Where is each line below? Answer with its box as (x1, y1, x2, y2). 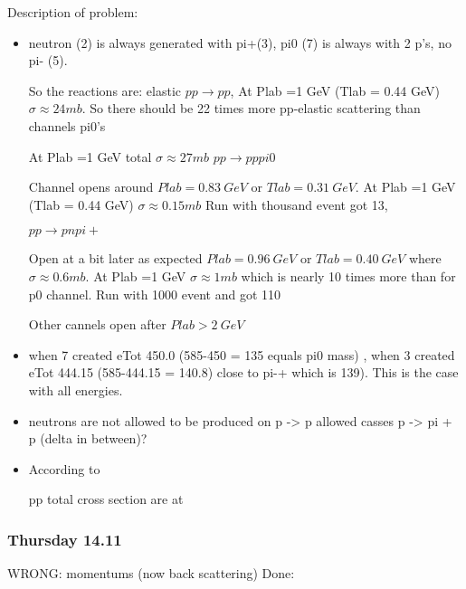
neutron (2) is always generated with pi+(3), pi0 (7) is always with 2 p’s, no (28, 33, 452, 52)
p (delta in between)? (28, 429, 147, 448)
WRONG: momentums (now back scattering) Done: (7, 564, 295, 583)
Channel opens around (28, 177, 154, 196)
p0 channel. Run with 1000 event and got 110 (28, 284, 281, 303)
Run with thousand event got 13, (204, 195, 388, 214)
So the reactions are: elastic (28, 81, 182, 100)
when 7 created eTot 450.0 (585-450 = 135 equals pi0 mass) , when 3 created (28, 345, 455, 364)
